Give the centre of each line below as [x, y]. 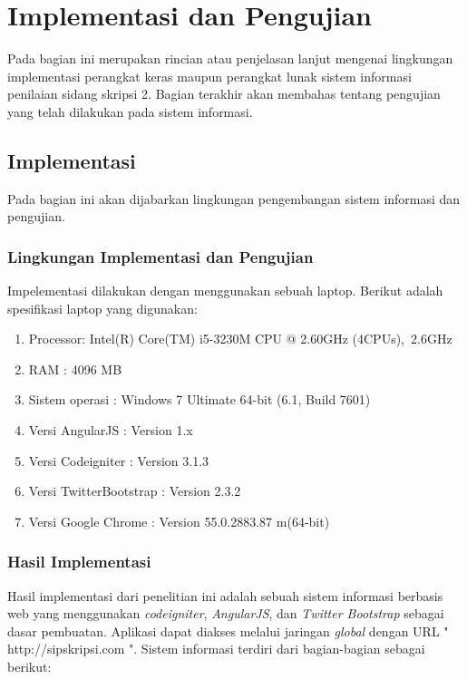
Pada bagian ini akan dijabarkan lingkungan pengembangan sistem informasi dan [234, 198]
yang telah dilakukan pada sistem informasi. [130, 111]
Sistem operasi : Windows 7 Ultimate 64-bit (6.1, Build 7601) [199, 399]
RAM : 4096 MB [75, 369]
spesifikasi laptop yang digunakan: [102, 308]
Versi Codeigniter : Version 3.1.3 [119, 460]
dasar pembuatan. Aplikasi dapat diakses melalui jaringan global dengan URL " [228, 630]
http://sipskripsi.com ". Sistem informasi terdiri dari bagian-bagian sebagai [216, 649]
